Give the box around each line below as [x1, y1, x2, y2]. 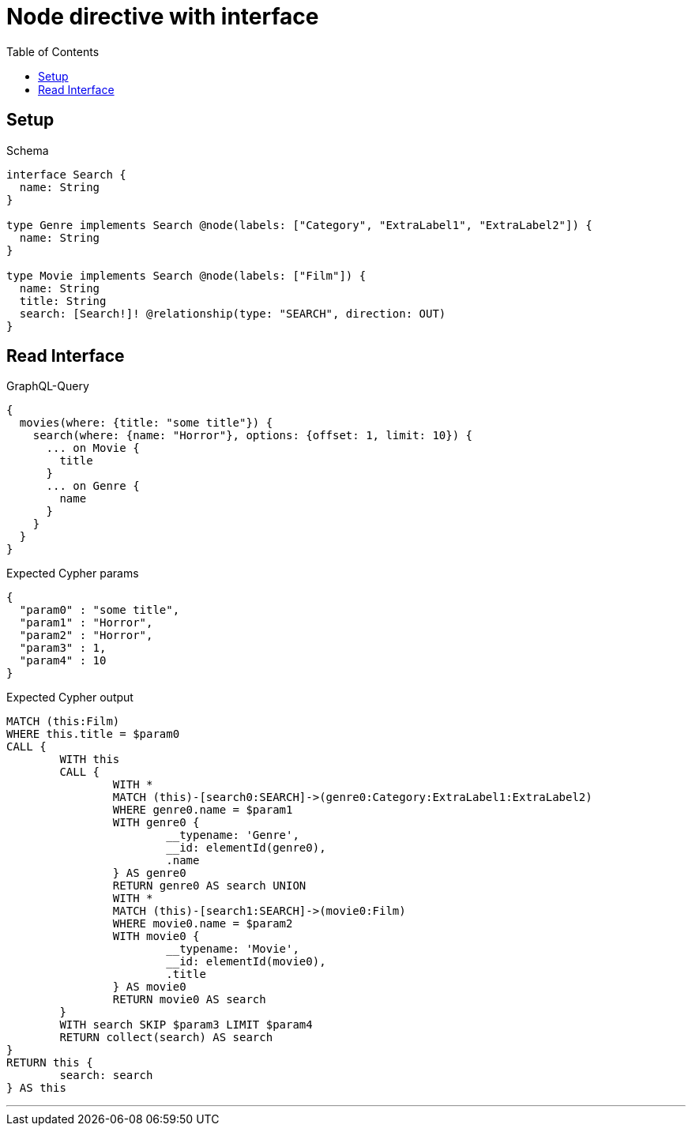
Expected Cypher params [6, 566, 139, 581]
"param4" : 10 [19, 654, 107, 668]
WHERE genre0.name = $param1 [112, 803, 293, 817]
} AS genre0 [112, 867, 186, 880]
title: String [19, 294, 107, 307]
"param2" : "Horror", [19, 629, 153, 642]
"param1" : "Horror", [19, 616, 153, 630]
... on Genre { [46, 480, 140, 493]
